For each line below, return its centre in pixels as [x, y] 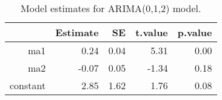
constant [28, 85]
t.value [152, 32]
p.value [195, 32]
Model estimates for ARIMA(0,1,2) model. [111, 8]
